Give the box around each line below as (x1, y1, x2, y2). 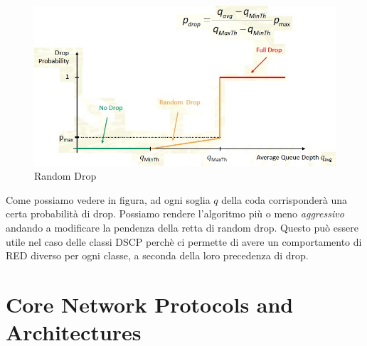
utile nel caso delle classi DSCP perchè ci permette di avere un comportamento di (6, 234, 362, 249)
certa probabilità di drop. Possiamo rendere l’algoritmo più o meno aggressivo (6, 206, 344, 221)
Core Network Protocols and (6, 289, 294, 318)
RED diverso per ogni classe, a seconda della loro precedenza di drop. (6, 248, 309, 263)
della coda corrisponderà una (221, 192, 348, 207)
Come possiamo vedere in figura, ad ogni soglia (6, 192, 211, 207)
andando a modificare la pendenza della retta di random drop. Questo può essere (6, 220, 358, 235)
